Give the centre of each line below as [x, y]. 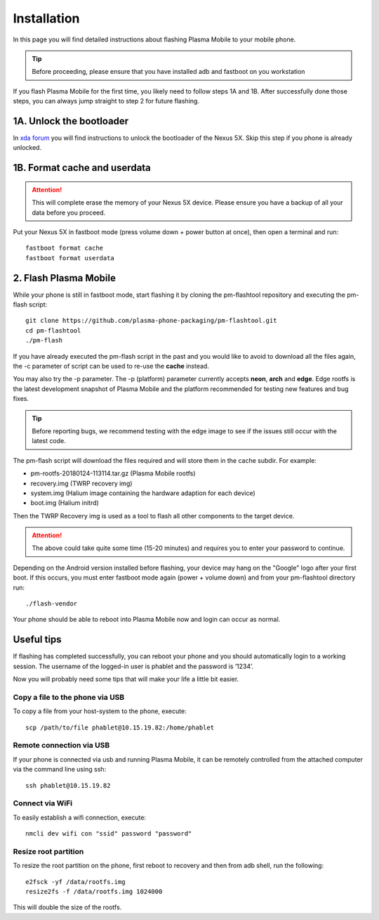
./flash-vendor [52, 604]
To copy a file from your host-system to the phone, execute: [100, 711]
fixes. [21, 399]
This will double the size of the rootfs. [67, 907]
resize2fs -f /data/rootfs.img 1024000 [94, 892]
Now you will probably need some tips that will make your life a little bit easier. [126, 679]
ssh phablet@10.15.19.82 [68, 785]
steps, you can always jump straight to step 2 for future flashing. [106, 101]
